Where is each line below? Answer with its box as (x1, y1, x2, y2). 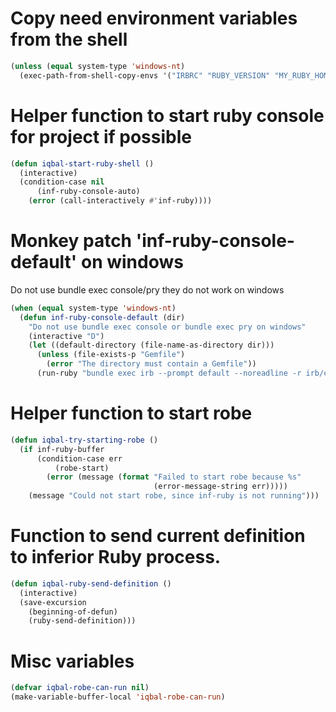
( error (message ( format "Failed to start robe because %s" (46, 472, 302, 482)
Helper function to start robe (10, 402, 253, 425)
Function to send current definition (10, 525, 306, 547)
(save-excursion (19, 597, 87, 607)
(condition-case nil (19, 177, 105, 187)
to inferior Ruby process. (10, 546, 222, 569)
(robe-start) (54, 463, 110, 473)
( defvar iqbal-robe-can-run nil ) (10, 683, 150, 693)
